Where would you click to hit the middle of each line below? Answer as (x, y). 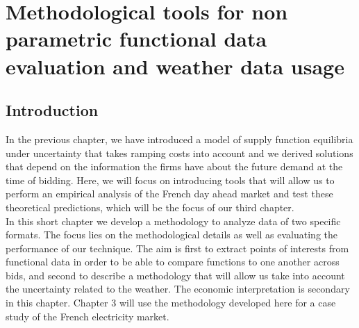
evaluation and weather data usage (175, 66)
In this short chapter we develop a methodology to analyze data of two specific (173, 221)
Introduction (52, 110)
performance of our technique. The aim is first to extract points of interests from (177, 248)
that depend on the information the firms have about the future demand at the (174, 166)
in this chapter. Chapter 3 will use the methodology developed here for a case (171, 303)
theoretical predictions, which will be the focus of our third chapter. (150, 207)
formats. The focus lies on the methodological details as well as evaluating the (172, 235)
